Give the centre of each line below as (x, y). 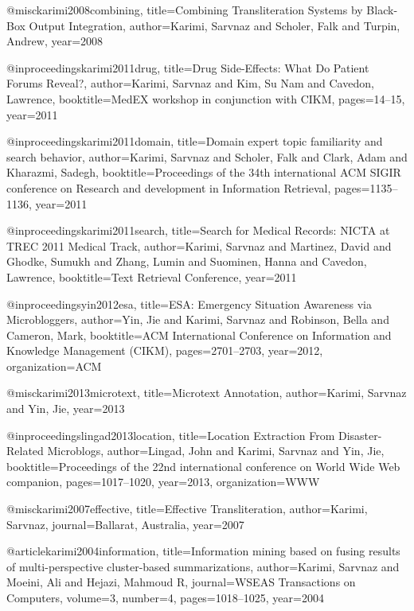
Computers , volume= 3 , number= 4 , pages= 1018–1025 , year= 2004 (165, 597)
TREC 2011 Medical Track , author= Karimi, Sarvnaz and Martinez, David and (199, 245)
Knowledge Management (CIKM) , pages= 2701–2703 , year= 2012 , (165, 350)
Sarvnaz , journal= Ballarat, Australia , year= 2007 (125, 524)
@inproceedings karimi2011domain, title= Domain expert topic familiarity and (195, 141)
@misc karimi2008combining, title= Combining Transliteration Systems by (185, 10)
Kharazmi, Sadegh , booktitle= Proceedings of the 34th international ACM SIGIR (204, 172)
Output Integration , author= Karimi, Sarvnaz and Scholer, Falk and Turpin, (215, 25)
